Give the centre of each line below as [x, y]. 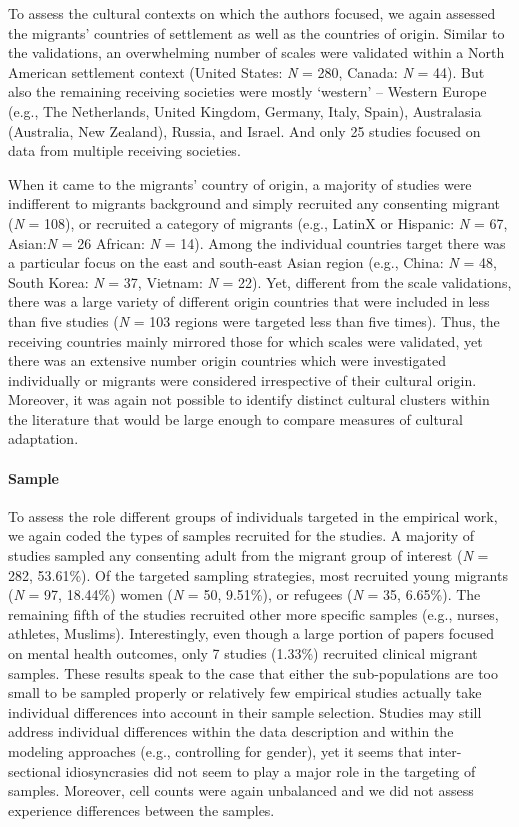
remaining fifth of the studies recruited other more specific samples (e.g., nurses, [253, 613]
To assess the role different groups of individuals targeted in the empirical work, [253, 515]
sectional [34, 770]
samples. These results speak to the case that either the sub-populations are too [253, 672]
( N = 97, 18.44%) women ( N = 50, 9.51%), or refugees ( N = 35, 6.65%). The [244, 594]
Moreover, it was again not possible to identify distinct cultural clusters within [249, 399]
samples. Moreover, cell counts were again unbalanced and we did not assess [241, 790]
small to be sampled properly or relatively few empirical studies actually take [245, 692]
